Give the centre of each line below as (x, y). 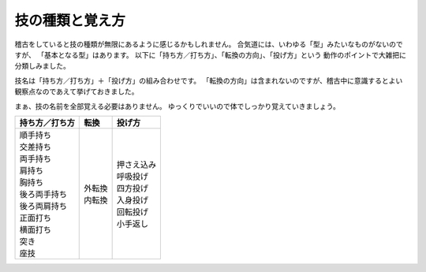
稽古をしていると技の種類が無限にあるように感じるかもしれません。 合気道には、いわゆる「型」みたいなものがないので (209, 44)
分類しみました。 (42, 66)
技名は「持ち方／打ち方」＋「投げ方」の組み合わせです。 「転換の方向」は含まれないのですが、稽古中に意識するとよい (209, 80)
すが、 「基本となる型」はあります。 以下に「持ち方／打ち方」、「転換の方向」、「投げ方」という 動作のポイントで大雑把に (210, 54)
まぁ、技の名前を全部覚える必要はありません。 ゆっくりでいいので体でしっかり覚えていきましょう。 (177, 106)
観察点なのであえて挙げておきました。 (77, 91)
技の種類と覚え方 (70, 20)
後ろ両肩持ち (43, 206)
